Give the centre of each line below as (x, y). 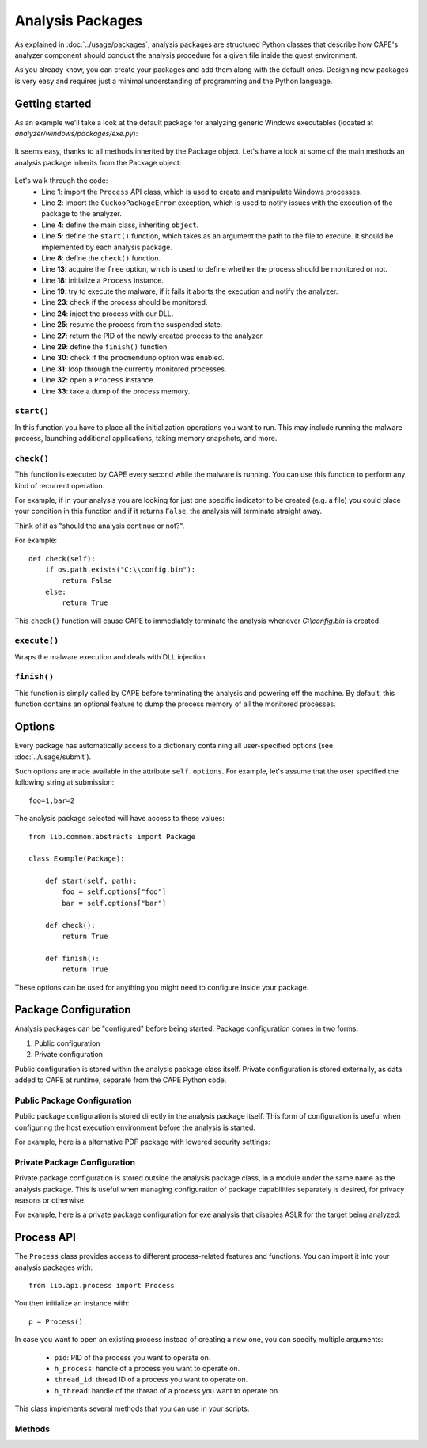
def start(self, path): (91, 881)
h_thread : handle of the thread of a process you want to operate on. (167, 1390)
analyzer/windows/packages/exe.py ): (76, 134)
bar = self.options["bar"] (114, 903)
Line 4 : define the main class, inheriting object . (120, 225)
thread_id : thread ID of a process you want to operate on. (151, 1380)
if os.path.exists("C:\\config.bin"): (120, 570)
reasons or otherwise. (50, 1200)
